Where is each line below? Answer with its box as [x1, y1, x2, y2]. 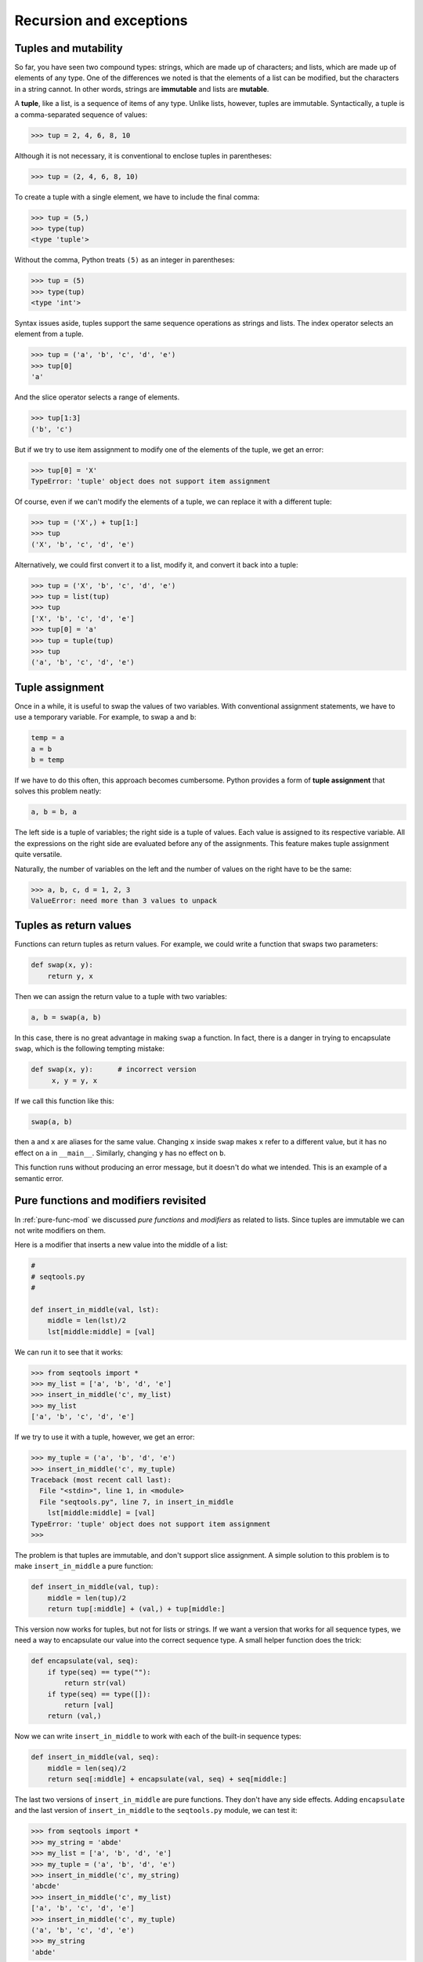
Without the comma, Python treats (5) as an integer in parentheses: [14, 255, 235, 264]
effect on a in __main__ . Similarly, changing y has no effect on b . [14, 1148, 226, 1158]
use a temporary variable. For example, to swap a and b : [14, 713, 197, 722]
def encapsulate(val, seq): [31, 1657, 139, 1665]
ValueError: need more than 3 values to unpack [31, 895, 217, 905]
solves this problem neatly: [14, 786, 102, 796]
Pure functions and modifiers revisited [14, 1194, 207, 1208]
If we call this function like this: [14, 1096, 114, 1106]
